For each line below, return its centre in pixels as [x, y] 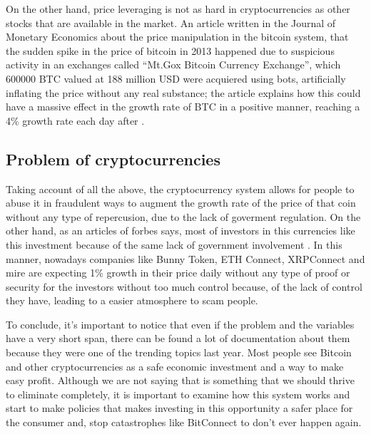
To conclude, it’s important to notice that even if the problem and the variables [180, 324]
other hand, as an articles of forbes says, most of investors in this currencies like [181, 231]
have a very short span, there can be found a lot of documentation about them [178, 338]
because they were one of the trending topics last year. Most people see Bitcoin [179, 352]
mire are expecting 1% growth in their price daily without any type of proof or [178, 273]
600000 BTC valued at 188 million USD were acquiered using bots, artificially [176, 78]
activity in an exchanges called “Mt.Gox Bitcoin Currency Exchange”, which [173, 64]
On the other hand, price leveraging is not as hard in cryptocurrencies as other [178, 9]
